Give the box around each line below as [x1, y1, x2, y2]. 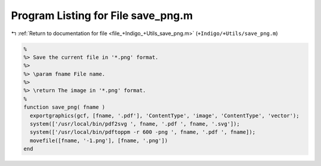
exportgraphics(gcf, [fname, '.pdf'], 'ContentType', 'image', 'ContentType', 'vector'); [30, 112, 300, 119]
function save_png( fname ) [23, 104, 105, 111]
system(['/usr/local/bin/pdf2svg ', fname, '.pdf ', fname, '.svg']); [30, 121, 240, 127]
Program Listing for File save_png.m [11, 9, 193, 22]
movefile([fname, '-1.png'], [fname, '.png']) [30, 137, 168, 144]
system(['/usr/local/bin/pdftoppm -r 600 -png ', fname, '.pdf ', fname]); [30, 129, 256, 136]
